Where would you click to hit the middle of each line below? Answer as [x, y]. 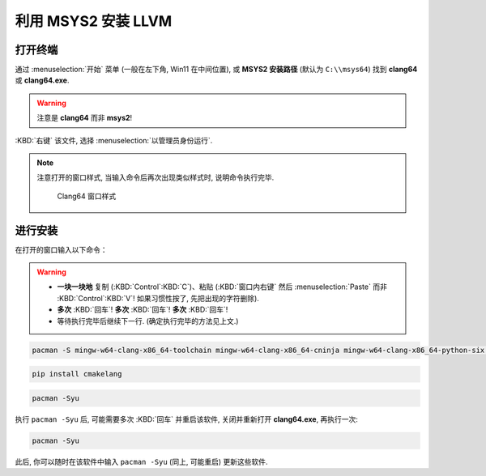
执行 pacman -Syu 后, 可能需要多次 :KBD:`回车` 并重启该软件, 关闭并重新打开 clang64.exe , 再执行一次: [186, 419]
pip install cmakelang [77, 374]
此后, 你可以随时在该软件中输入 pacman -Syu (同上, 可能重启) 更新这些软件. [141, 461]
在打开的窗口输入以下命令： [61, 249]
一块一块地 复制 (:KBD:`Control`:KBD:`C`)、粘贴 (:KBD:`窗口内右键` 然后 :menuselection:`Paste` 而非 [222, 287]
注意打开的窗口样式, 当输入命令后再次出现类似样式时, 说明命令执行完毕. [156, 177]
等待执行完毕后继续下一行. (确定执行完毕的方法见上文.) [148, 321]
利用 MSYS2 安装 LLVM [94, 21]
